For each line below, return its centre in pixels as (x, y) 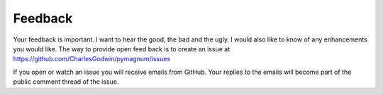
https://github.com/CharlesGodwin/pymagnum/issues (92, 59)
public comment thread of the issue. (66, 82)
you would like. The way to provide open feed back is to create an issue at (122, 49)
